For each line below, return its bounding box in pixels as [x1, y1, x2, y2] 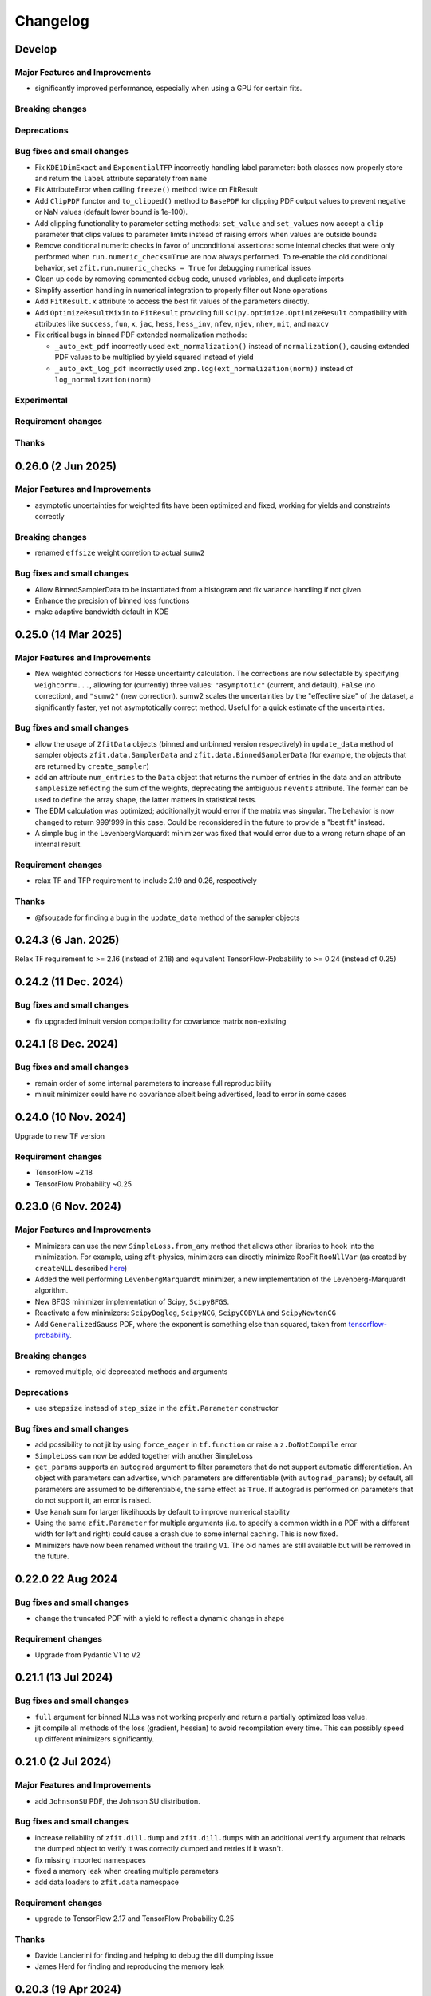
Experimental [14, 394, 68, 406]
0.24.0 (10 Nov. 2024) [14, 1110, 127, 1123]
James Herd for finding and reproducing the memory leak [34, 1961, 225, 1971]
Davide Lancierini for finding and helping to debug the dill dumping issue [34, 1950, 274, 1960]
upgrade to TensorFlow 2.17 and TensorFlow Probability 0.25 [34, 1914, 235, 1923]
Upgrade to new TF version [14, 1131, 105, 1141]
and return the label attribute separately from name [34, 173, 208, 183]
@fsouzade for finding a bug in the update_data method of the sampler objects [34, 913, 300, 922]
